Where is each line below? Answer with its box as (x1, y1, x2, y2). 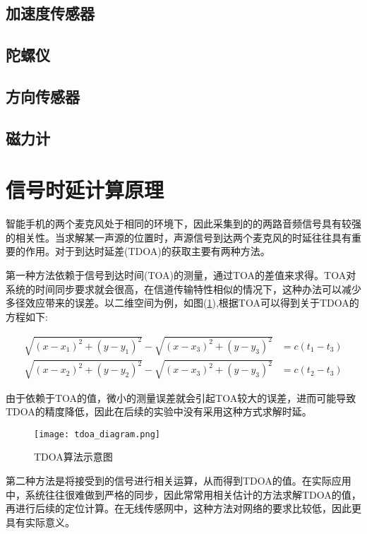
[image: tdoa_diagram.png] (34, 429, 160, 439)
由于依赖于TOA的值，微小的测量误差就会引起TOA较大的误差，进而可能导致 (6, 390, 356, 405)
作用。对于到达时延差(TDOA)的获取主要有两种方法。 (25, 244, 270, 259)
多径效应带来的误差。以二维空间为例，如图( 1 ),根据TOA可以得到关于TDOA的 (6, 295, 359, 310)
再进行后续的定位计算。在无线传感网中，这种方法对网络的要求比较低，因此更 (6, 501, 361, 516)
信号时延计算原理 (6, 175, 164, 204)
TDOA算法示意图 (34, 449, 113, 464)
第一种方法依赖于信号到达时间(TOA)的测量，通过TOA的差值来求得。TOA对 (6, 268, 356, 283)
